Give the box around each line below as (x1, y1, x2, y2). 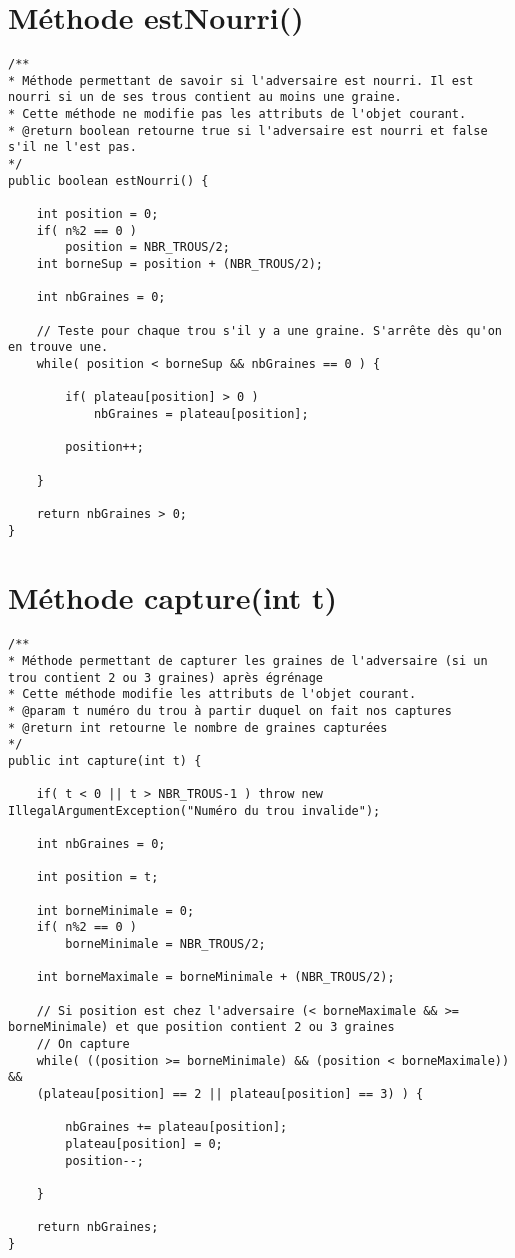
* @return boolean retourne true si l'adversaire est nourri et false (8, 123, 488, 138)
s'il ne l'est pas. (8, 140, 137, 155)
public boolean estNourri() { (8, 173, 209, 188)
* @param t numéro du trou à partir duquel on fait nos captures (8, 703, 452, 718)
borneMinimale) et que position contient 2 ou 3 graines (8, 1020, 395, 1035)
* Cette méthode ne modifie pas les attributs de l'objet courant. (8, 107, 467, 122)
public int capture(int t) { (8, 753, 202, 768)
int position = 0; (36, 207, 159, 222)
